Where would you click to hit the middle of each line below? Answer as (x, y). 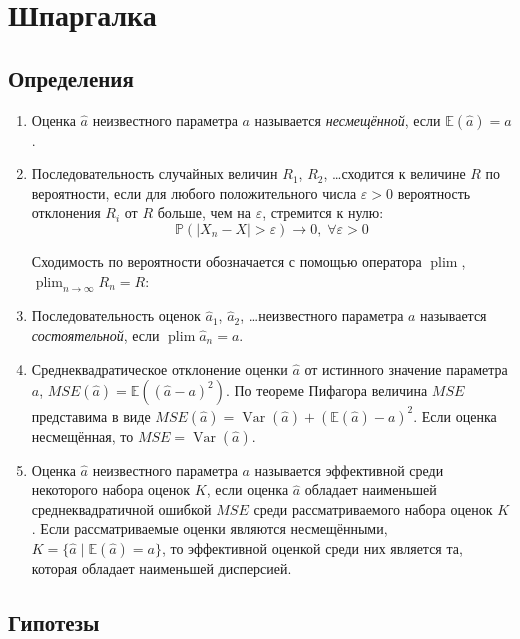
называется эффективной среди (349, 469)
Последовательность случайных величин (154, 173)
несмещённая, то (82, 435)
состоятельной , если (95, 334)
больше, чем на (204, 212)
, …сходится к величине (394, 173)
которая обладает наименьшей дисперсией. (161, 568)
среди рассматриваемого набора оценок (373, 508)
